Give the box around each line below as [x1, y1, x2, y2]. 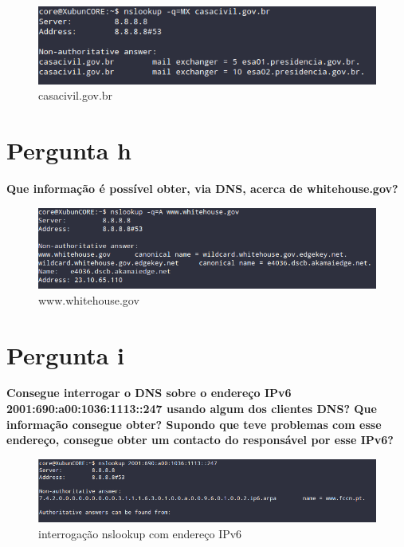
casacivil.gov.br [38, 87, 113, 104]
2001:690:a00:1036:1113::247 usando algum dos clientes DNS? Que [6, 400, 377, 417]
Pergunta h [6, 134, 131, 167]
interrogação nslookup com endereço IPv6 [38, 525, 242, 541]
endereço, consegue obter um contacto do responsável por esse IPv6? [6, 431, 394, 448]
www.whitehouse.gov [38, 291, 139, 308]
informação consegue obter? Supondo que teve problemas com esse [6, 415, 382, 432]
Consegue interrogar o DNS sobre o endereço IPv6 [6, 384, 292, 401]
